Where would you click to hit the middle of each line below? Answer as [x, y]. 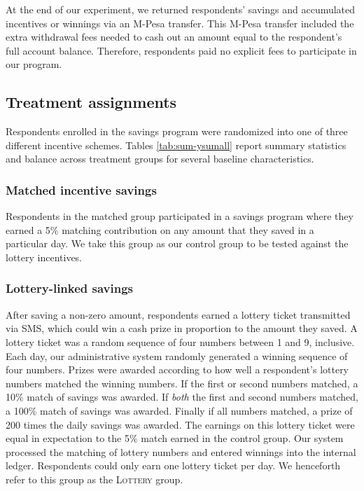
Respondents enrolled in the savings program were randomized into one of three [177, 131]
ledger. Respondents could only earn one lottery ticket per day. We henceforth [173, 465]
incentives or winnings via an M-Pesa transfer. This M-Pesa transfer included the [180, 23]
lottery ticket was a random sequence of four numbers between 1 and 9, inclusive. [180, 341]
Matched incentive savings [81, 189]
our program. [34, 64]
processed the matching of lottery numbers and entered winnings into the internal [181, 451]
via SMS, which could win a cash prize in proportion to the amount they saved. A [182, 328]
